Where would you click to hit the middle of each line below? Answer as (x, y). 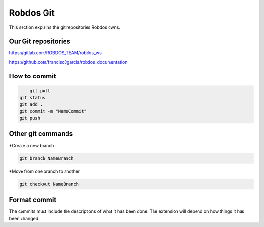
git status (32, 98)
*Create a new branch (32, 145)
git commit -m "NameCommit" (53, 111)
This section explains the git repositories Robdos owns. (65, 27)
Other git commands (41, 134)
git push (30, 118)
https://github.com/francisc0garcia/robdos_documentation (68, 62)
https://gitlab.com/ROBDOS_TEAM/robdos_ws (55, 53)
